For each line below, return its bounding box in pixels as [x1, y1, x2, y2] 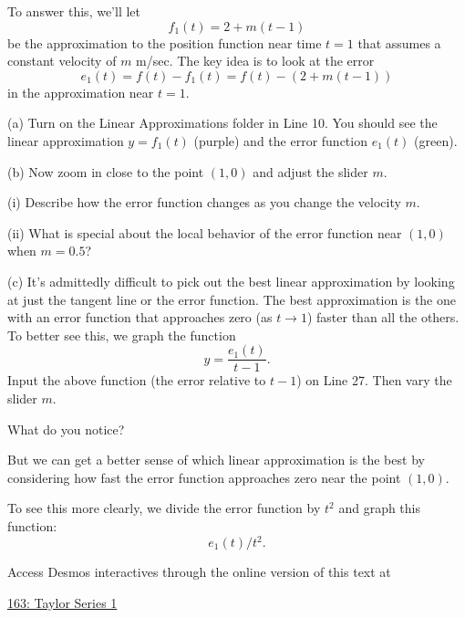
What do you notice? [7, 419, 125, 438]
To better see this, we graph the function [7, 325, 236, 344]
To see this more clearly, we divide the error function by [7, 498, 321, 518]
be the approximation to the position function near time [7, 33, 322, 52]
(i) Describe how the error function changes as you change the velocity [7, 193, 401, 212]
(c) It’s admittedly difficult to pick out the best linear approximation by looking [7, 271, 455, 290]
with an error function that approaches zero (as [7, 308, 273, 327]
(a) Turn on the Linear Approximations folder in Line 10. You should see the [7, 113, 438, 132]
